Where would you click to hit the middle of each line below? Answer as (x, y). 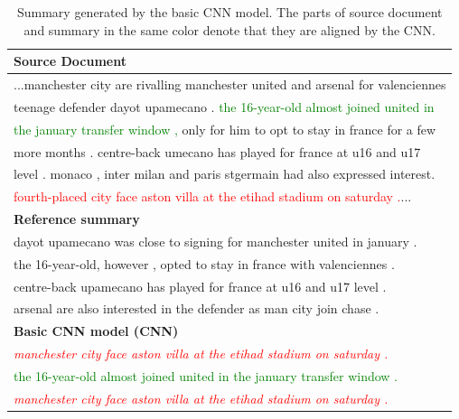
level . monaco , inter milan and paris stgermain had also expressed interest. (225, 174)
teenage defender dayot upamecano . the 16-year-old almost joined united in (224, 106)
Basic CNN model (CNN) (96, 331)
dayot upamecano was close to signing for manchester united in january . (215, 241)
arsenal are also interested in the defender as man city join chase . (197, 308)
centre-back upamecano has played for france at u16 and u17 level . (200, 286)
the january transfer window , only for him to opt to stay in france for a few (225, 129)
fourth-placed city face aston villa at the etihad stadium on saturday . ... (213, 196)
